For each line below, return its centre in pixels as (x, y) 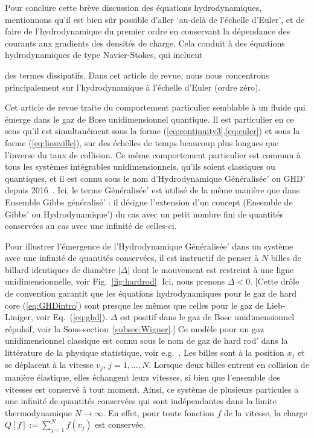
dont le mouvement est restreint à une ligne (213, 269)
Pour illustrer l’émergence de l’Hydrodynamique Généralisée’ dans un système (149, 246)
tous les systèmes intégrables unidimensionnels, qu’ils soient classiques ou (140, 166)
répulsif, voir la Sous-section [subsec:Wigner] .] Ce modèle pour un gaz (135, 328)
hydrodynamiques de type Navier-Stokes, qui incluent (104, 55)
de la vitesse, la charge (265, 412)
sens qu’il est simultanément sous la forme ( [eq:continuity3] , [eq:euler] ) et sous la (152, 131)
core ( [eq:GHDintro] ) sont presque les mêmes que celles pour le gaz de (134, 305)
